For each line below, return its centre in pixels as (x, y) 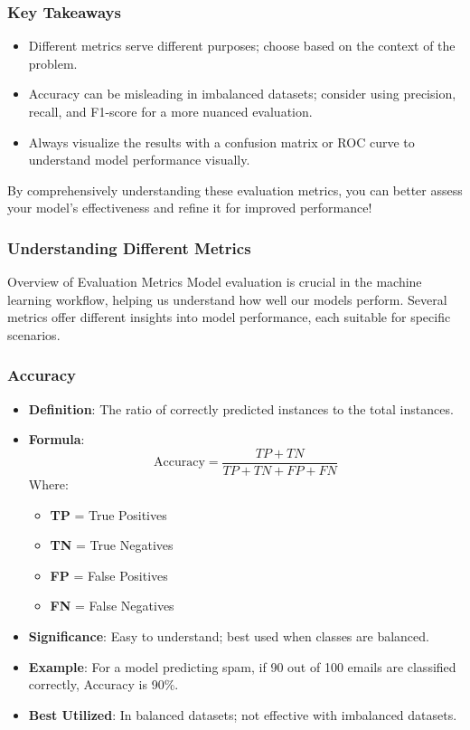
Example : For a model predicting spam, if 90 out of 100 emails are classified (242, 666)
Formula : (56, 439)
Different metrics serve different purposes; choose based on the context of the (242, 46)
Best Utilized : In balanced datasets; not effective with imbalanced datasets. (243, 714)
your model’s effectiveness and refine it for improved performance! (190, 208)
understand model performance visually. (139, 160)
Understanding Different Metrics (129, 247)
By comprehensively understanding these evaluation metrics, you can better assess (235, 190)
